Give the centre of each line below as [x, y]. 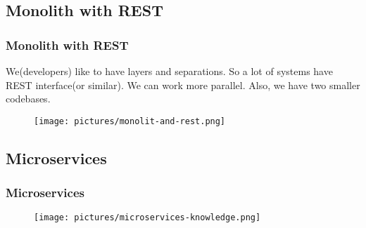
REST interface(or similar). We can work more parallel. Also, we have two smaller [183, 85]
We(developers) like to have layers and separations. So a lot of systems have [169, 71]
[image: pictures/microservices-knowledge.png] [147, 218]
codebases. [28, 99]
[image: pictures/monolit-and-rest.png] [130, 121]
